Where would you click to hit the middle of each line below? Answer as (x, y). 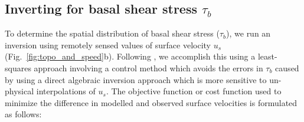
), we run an (249, 33)
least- (267, 56)
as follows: (23, 114)
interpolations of (66, 91)
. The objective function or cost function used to (194, 91)
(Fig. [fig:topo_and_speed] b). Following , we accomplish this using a (130, 56)
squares (18, 67)
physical (19, 91)
